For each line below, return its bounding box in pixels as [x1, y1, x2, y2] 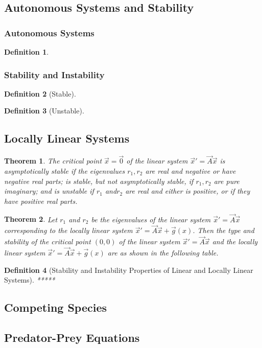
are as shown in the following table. [107, 247, 219, 258]
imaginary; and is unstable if [4, 185, 94, 196]
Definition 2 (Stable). [4, 88, 76, 99]
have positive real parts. [4, 195, 78, 206]
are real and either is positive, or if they [125, 185, 250, 196]
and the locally [212, 236, 258, 247]
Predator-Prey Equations [4, 330, 140, 345]
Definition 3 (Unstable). [4, 105, 84, 116]
